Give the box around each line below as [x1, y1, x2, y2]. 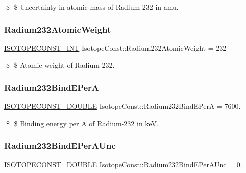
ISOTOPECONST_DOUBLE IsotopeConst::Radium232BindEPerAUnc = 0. [4, 159, 242, 169]
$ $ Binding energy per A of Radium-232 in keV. [6, 118, 159, 128]
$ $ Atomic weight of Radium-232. [6, 60, 115, 70]
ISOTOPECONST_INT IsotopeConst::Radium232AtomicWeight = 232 [4, 42, 227, 53]
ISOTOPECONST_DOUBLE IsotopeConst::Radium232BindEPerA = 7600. [4, 101, 241, 111]
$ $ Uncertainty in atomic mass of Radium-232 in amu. [6, 2, 179, 12]
